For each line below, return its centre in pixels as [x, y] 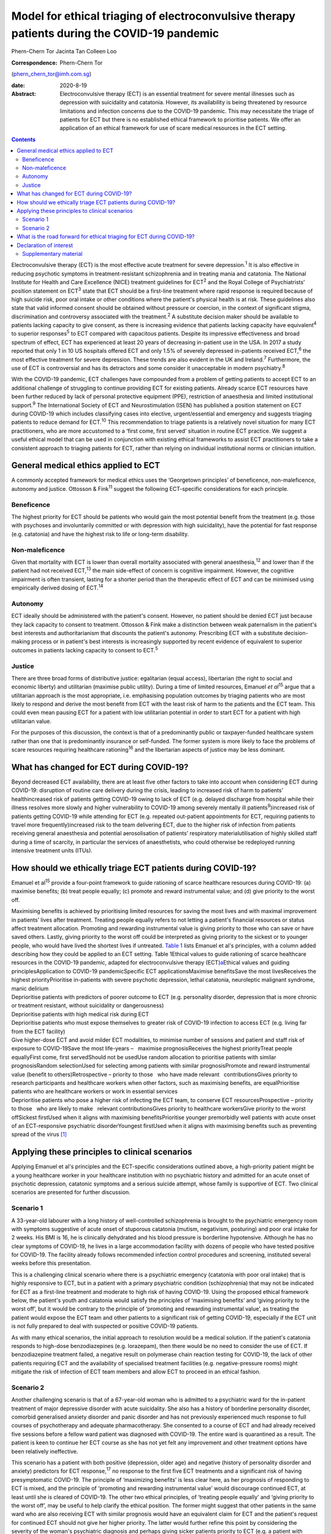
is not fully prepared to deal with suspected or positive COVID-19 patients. [105, 1326]
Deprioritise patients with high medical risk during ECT [80, 1014]
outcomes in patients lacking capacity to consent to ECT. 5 [85, 649]
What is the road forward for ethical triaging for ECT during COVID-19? [106, 237]
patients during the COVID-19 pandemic [115, 33]
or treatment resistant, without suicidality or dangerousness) [88, 1006]
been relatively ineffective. [45, 1451]
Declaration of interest [45, 245]
